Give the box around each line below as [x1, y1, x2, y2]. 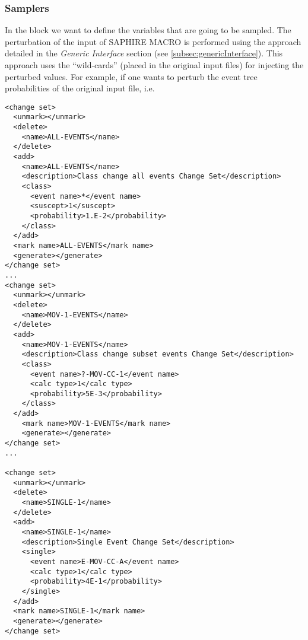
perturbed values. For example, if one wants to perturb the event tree [5, 70, 258, 82]
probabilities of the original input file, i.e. [5, 82, 155, 94]
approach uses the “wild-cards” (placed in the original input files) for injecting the [5, 59, 304, 71]
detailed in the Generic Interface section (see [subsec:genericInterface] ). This [5, 47, 283, 59]
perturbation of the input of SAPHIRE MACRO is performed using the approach [5, 35, 301, 47]
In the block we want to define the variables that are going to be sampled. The [5, 24, 291, 36]
